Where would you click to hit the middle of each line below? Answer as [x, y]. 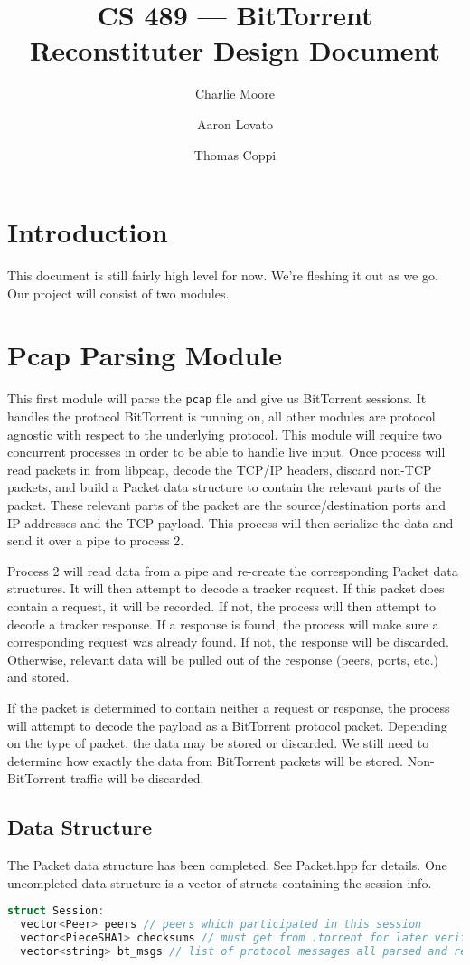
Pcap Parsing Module [145, 355]
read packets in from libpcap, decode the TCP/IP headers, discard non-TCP [220, 469]
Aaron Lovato [235, 123]
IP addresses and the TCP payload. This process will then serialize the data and [230, 522]
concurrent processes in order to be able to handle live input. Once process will [226, 452]
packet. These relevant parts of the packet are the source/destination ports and [227, 504]
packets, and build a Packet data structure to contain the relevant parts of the [225, 487]
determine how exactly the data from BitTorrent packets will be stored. [206, 760]
